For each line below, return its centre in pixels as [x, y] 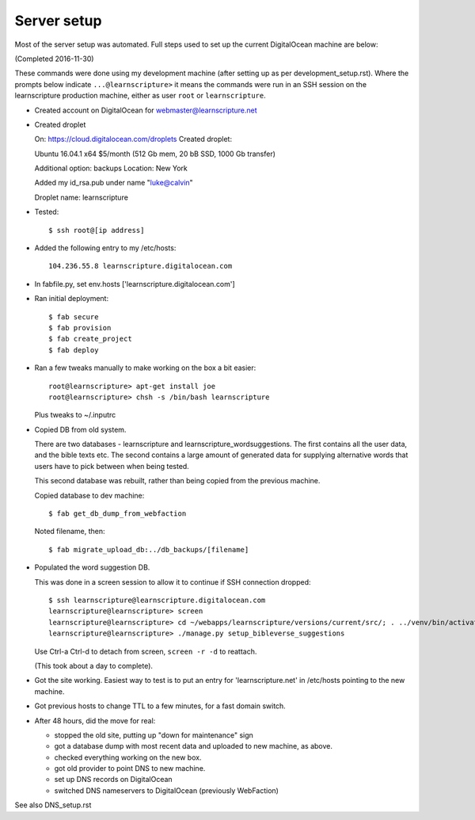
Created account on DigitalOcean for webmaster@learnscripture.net [146, 110]
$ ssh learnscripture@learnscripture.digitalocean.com [157, 600]
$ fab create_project [90, 339]
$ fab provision [80, 328]
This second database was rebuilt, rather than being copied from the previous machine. [177, 481]
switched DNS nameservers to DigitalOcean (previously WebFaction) [166, 790]
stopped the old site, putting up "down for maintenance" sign [154, 735]
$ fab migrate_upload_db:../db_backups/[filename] [149, 549]
